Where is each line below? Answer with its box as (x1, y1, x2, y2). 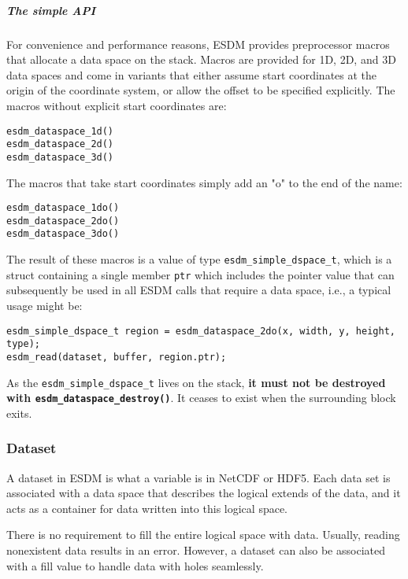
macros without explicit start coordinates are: (6, 97, 227, 113)
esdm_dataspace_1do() (6, 202, 120, 214)
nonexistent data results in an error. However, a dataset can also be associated (6, 542, 385, 559)
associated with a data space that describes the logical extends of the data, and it (6, 485, 401, 501)
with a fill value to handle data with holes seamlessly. (6, 557, 264, 573)
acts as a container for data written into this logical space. (6, 500, 288, 516)
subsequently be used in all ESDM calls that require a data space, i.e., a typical (6, 282, 391, 298)
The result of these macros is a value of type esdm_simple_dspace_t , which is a (6, 251, 392, 267)
